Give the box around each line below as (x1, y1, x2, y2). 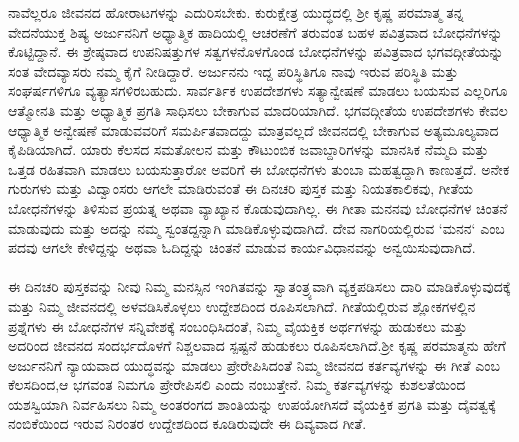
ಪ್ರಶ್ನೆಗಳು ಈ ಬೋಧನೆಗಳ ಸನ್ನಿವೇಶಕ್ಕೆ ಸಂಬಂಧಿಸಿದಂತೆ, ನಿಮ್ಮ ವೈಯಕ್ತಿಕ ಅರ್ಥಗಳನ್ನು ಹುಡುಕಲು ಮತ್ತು (8, 315, 468, 336)
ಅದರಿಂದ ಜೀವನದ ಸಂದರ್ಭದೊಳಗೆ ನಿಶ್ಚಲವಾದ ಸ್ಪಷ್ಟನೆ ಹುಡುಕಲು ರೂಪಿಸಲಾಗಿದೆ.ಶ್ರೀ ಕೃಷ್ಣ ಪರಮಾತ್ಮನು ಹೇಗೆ (8, 335, 506, 356)
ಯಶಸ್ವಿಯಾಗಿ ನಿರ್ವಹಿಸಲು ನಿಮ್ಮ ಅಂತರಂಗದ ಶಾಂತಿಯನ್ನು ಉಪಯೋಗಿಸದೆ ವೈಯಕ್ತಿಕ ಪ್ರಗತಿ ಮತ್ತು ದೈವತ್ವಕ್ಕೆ (8, 393, 496, 414)
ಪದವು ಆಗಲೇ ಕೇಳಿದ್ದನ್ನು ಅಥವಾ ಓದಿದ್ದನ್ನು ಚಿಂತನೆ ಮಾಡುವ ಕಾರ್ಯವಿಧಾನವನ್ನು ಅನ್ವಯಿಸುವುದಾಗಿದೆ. (8, 237, 476, 258)
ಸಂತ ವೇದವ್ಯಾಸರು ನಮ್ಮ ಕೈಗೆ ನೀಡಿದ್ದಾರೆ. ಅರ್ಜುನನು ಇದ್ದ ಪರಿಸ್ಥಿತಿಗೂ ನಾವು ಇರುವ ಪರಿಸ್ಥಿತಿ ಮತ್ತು (8, 60, 459, 81)
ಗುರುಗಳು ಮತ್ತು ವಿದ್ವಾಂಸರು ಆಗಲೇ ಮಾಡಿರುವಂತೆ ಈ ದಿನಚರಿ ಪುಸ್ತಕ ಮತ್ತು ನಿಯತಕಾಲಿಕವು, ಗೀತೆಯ (8, 178, 473, 199)
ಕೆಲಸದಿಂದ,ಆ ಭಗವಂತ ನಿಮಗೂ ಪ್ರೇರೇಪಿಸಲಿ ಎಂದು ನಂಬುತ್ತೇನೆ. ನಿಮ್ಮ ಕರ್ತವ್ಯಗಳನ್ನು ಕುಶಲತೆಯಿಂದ (8, 374, 466, 395)
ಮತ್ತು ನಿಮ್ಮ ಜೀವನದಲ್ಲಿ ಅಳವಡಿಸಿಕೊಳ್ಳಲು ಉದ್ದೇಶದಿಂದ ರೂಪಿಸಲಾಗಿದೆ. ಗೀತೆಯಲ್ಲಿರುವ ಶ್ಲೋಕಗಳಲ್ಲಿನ (8, 295, 476, 316)
